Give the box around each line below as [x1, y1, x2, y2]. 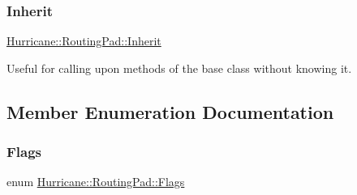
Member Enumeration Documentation [6, 99, 334, 124]
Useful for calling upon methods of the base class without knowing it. [6, 59, 352, 76]
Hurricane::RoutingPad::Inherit [6, 32, 161, 49]
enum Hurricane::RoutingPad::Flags [6, 173, 185, 190]
